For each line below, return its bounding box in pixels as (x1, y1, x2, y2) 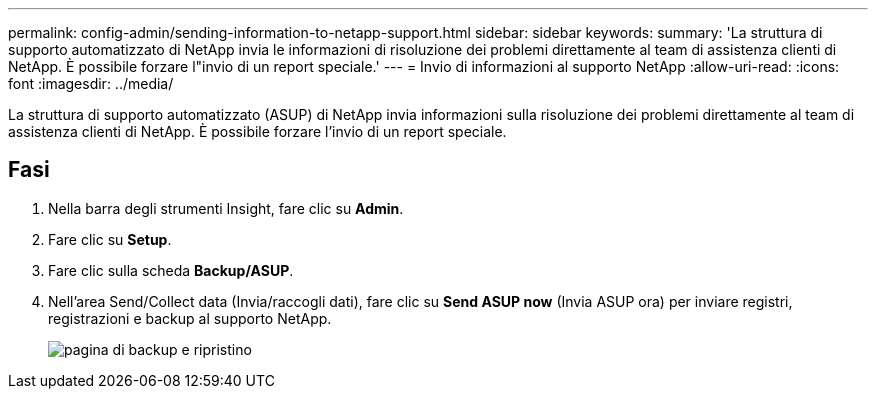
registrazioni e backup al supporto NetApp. (48, 309, 332, 327)
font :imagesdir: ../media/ (8, 75, 174, 92)
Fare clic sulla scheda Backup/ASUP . (48, 261, 294, 279)
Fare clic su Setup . (48, 230, 172, 248)
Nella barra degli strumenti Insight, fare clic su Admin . (48, 199, 404, 217)
